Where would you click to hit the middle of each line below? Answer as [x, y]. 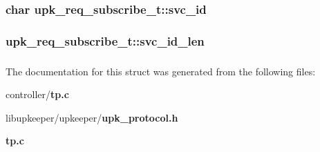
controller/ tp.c [37, 94]
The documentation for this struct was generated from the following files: [161, 71]
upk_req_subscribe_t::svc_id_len [105, 40]
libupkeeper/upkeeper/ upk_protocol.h [92, 117]
